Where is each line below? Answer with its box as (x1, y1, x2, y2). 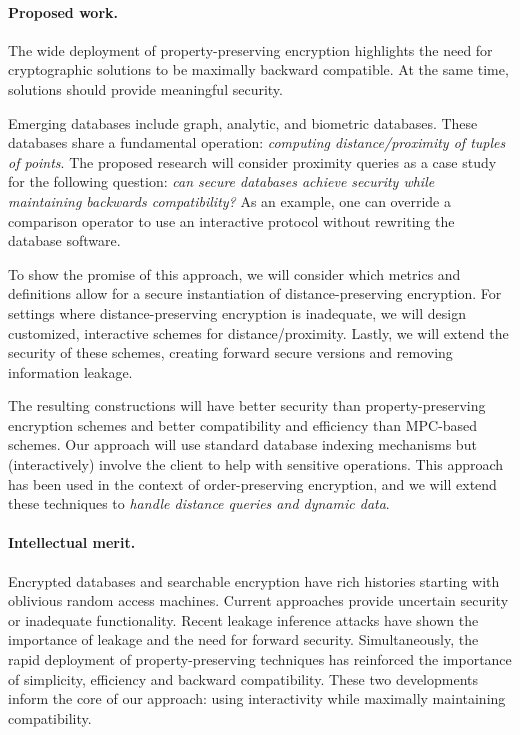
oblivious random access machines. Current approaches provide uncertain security (8, 590, 509, 611)
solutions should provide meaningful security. (8, 78, 283, 99)
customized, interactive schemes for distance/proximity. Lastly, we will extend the (8, 322, 509, 343)
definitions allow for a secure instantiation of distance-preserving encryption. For (8, 283, 502, 304)
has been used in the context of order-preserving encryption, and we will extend (8, 473, 497, 494)
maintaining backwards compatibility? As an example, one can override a (8, 190, 451, 211)
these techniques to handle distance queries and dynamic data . (8, 493, 390, 514)
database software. (8, 230, 121, 251)
